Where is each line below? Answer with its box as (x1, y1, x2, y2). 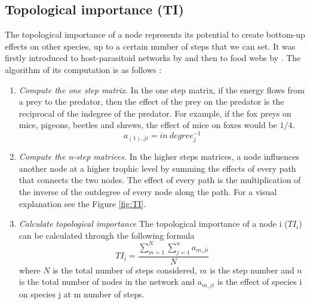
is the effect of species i (217, 275, 302, 288)
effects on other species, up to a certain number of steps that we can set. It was (5, 39, 296, 52)
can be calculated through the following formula (19, 229, 195, 241)
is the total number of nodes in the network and (19, 275, 195, 288)
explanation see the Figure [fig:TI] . (19, 197, 146, 209)
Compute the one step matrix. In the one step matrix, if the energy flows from (19, 83, 305, 96)
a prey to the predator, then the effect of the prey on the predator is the (19, 95, 284, 108)
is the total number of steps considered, (53, 263, 197, 276)
